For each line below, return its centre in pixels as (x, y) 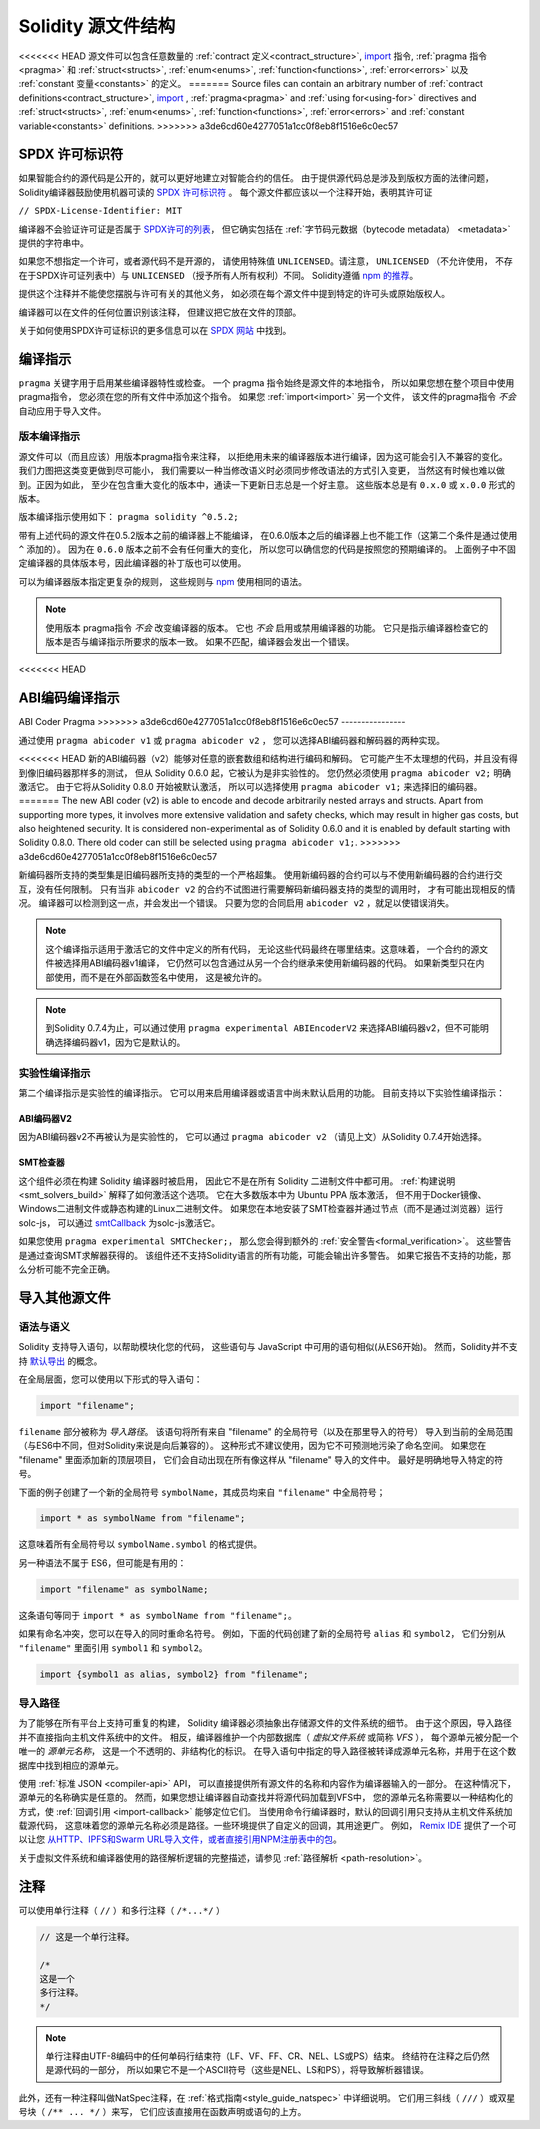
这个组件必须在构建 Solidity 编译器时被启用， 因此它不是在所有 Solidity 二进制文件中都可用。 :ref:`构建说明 (237, 1181)
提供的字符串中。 (53, 242)
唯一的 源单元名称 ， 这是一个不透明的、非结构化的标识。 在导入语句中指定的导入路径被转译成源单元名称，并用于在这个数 (267, 1751)
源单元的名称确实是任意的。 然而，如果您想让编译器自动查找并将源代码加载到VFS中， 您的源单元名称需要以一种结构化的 (266, 1797)
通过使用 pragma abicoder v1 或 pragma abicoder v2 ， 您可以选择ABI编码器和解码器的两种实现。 (231, 740)
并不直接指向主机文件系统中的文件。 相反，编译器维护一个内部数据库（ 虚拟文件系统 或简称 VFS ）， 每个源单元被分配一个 (268, 1737)
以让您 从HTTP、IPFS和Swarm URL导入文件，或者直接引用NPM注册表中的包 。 (180, 1839)
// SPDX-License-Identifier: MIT (100, 211)
